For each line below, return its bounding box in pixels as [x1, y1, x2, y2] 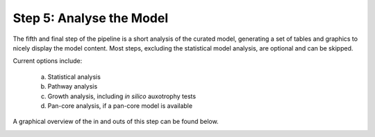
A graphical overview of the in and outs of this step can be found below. [12, 118, 219, 126]
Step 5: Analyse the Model [12, 10, 169, 26]
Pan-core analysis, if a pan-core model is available [47, 101, 193, 110]
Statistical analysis [47, 73, 101, 81]
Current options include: [12, 57, 83, 65]
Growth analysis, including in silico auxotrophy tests [47, 92, 197, 100]
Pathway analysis [47, 82, 98, 91]
